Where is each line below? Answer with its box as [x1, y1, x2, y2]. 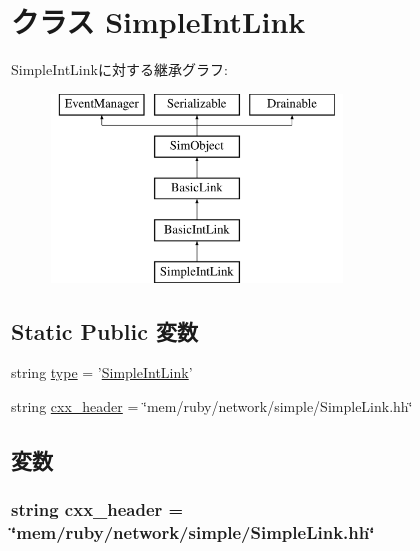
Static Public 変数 [11, 315, 198, 346]
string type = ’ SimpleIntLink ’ [11, 362, 193, 383]
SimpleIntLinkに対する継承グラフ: [11, 59, 228, 80]
